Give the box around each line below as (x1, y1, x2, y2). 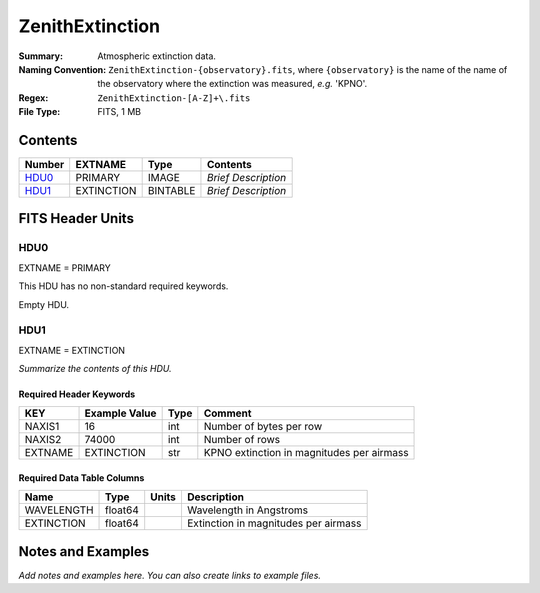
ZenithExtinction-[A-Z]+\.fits (97, 92, 251, 104)
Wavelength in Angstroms (186, 503, 309, 517)
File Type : (18, 106, 61, 118)
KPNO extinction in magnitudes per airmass (203, 446, 409, 460)
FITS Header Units (18, 210, 135, 227)
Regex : (18, 91, 49, 104)
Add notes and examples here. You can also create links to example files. (18, 570, 322, 581)
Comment (203, 406, 252, 420)
